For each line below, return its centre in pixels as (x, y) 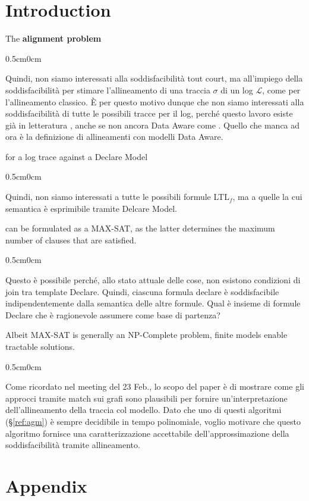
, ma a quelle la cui (267, 197)
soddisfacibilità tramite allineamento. (73, 445)
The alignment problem (53, 38)
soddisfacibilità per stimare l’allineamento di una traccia (108, 90)
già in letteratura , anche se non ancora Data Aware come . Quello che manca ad (153, 125)
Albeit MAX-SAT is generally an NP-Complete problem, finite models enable (146, 335)
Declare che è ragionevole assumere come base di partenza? (113, 314)
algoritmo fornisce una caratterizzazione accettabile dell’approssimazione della (147, 433)
